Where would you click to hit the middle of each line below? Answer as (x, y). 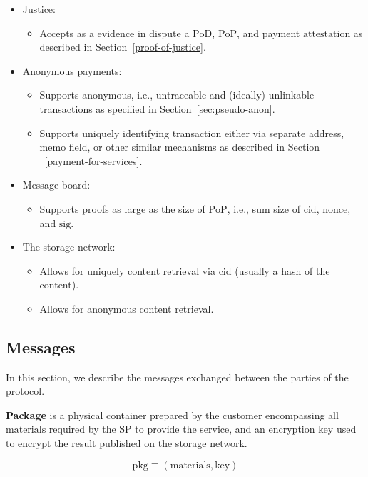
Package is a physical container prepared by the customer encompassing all (172, 415)
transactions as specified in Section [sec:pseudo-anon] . (157, 108)
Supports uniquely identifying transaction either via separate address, (192, 132)
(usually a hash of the (282, 270)
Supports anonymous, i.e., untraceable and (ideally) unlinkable (177, 95)
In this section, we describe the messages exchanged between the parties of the (177, 377)
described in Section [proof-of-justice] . (123, 47)
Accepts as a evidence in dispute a (114, 32)
